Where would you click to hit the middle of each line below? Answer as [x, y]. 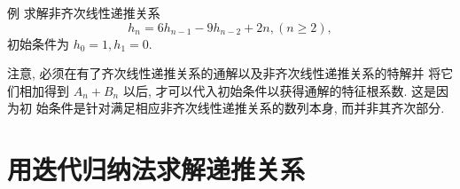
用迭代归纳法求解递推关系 [156, 169]
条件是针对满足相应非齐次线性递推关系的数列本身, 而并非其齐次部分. [246, 108]
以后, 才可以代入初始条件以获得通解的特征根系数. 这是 [280, 90]
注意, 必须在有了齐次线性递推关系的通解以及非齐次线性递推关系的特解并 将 [224, 73]
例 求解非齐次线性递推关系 [84, 12]
